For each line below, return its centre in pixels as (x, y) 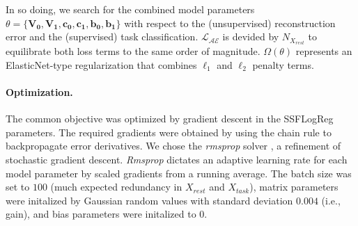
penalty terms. (283, 64)
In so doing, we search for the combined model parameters (130, 9)
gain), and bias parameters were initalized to (101, 214)
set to (18, 187)
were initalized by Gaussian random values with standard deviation (149, 200)
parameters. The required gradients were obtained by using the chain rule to (169, 132)
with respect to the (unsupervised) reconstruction (230, 23)
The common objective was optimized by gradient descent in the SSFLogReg (170, 119)
